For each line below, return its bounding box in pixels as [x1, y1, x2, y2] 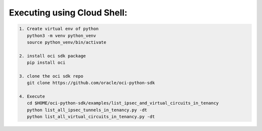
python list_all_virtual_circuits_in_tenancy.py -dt [27, 114, 155, 119]
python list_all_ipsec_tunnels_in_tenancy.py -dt [27, 107, 147, 113]
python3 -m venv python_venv [27, 33, 97, 38]
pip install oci [27, 60, 65, 65]
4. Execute [19, 94, 45, 99]
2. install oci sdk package [19, 53, 86, 58]
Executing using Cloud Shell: [9, 7, 128, 18]
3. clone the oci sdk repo [19, 73, 83, 79]
